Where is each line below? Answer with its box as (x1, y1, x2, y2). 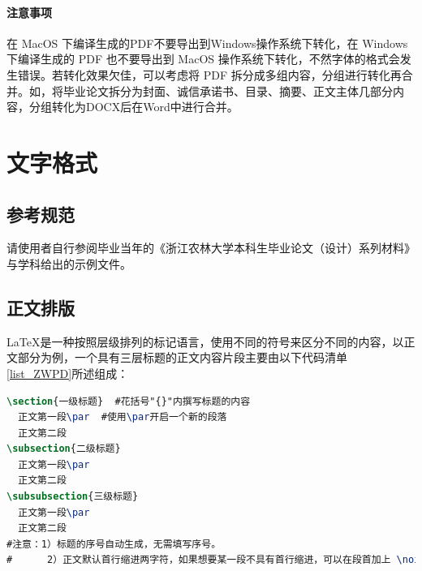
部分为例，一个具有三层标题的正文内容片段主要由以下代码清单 (17, 349, 347, 366)
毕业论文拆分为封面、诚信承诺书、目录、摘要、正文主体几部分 (62, 82, 393, 99)
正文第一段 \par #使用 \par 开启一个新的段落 (18, 411, 227, 423)
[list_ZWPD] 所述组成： (6, 364, 129, 381)
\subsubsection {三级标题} (6, 491, 139, 503)
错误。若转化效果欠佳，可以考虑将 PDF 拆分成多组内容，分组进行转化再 (17, 66, 402, 83)
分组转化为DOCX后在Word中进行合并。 (28, 98, 239, 115)
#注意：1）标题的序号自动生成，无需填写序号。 (6, 538, 222, 550)
